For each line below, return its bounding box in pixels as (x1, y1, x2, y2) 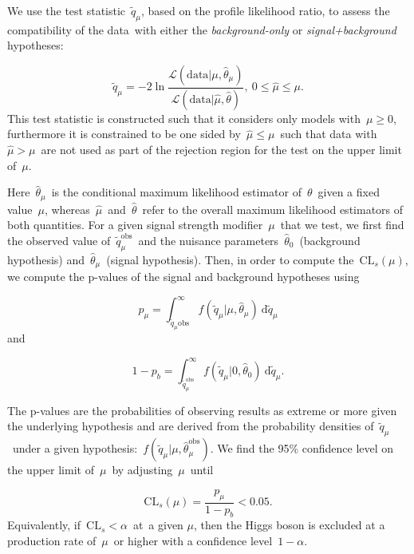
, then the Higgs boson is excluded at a (194, 516, 385, 533)
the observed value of (7, 231, 111, 248)
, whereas (44, 200, 90, 217)
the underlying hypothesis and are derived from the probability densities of (7, 417, 374, 434)
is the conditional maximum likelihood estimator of (51, 184, 302, 200)
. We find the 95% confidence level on (210, 440, 394, 457)
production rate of (7, 532, 97, 549)
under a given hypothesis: (12, 440, 138, 457)
